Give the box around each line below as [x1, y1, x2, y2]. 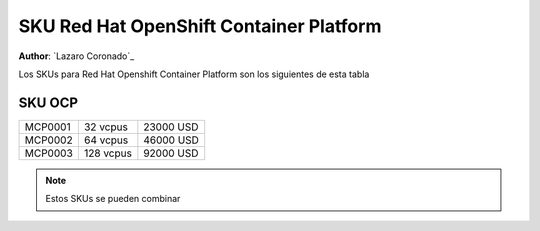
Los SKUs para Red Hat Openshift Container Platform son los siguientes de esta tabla [18, 68, 370, 80]
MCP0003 [24, 146, 74, 160]
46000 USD [143, 133, 200, 147]
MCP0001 [24, 120, 71, 134]
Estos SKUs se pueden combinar [45, 193, 181, 205]
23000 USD [143, 120, 199, 134]
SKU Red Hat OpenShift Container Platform [18, 15, 382, 37]
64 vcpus [83, 133, 129, 147]
